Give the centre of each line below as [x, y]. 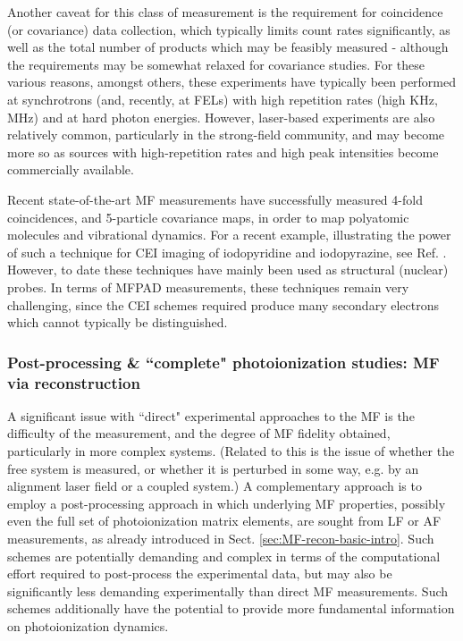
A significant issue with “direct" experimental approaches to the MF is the [211, 415]
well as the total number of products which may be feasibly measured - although [228, 47]
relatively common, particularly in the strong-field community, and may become [226, 135]
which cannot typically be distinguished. [118, 322]
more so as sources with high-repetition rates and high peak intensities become [223, 152]
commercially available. [71, 169]
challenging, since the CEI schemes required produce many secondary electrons [223, 304]
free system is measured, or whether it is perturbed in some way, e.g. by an [213, 468]
